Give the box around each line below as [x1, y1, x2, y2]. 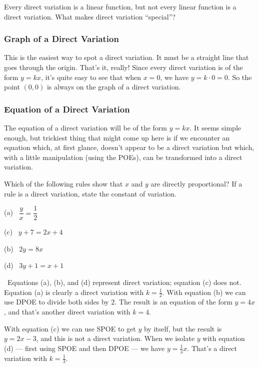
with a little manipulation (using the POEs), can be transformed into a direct [4, 151, 242, 162]
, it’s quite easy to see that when [40, 71, 141, 82]
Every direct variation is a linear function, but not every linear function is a [4, 1, 236, 11]
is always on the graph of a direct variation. [46, 81, 181, 92]
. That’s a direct [187, 342, 237, 353]
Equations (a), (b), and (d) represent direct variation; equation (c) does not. [7, 277, 241, 287]
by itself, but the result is [143, 323, 222, 333]
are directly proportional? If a [150, 178, 242, 188]
